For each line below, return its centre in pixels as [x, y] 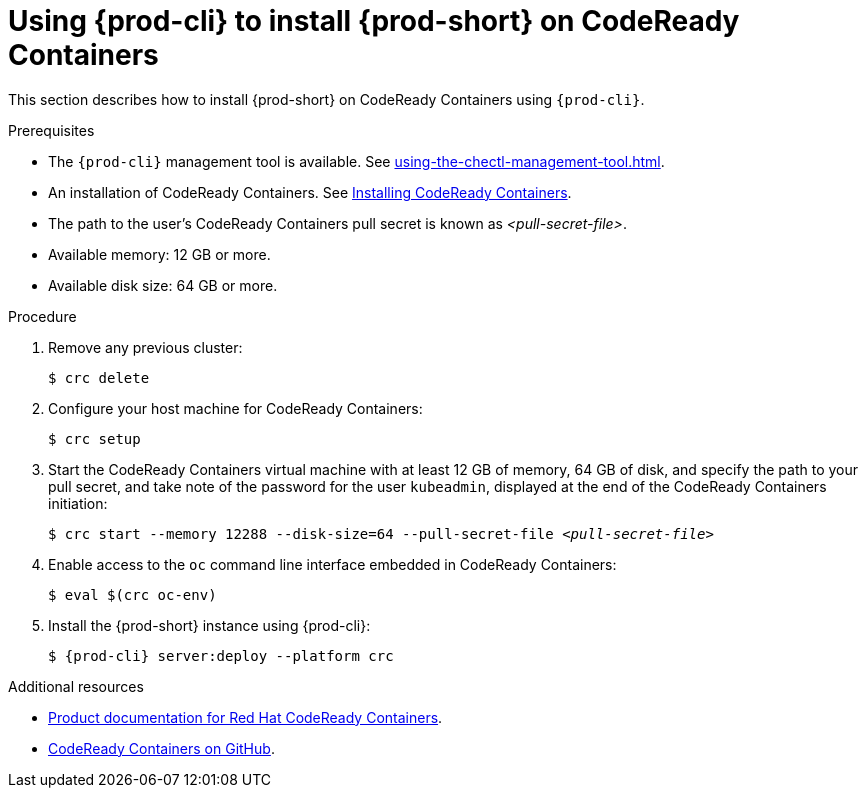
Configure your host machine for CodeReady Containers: [235, 408]
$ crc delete [99, 377]
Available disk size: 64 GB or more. [163, 285]
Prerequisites [51, 130]
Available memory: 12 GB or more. [159, 254]
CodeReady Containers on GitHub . [161, 748]
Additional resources [76, 686]
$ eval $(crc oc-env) [132, 594]
